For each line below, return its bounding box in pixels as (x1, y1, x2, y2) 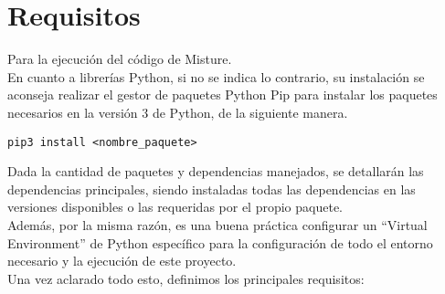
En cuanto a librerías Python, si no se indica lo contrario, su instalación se (7, 67, 425, 86)
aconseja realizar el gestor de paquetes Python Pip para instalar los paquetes (7, 85, 438, 104)
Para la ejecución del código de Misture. (7, 49, 232, 68)
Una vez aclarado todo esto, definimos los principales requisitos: (7, 268, 365, 288)
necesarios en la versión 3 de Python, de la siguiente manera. (7, 102, 348, 121)
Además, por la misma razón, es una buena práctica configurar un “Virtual (7, 215, 428, 234)
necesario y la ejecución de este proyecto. (7, 251, 237, 270)
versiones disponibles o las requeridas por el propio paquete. (7, 197, 344, 216)
